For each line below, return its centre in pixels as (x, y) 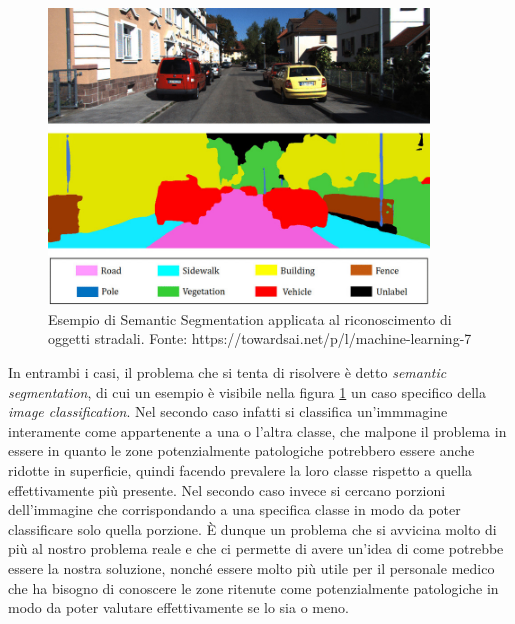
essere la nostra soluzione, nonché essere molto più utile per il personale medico (251, 567)
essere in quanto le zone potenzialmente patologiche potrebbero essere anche (241, 450)
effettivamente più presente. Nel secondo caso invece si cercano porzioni (227, 489)
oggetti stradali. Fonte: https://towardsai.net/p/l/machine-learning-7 (260, 338)
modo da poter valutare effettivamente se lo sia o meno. (178, 607)
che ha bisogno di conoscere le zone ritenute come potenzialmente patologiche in (253, 587)
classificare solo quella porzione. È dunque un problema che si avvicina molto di (252, 528)
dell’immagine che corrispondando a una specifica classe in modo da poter (234, 509)
